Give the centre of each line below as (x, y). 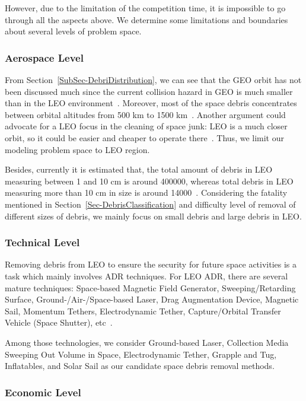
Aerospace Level (44, 57)
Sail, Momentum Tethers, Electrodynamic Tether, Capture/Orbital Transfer (143, 311)
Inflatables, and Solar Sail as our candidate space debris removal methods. (140, 366)
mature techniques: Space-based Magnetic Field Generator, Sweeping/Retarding (150, 287)
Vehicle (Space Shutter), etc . (59, 322)
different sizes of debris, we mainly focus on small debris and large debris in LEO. (153, 216)
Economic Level (43, 392)
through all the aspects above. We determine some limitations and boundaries (146, 19)
